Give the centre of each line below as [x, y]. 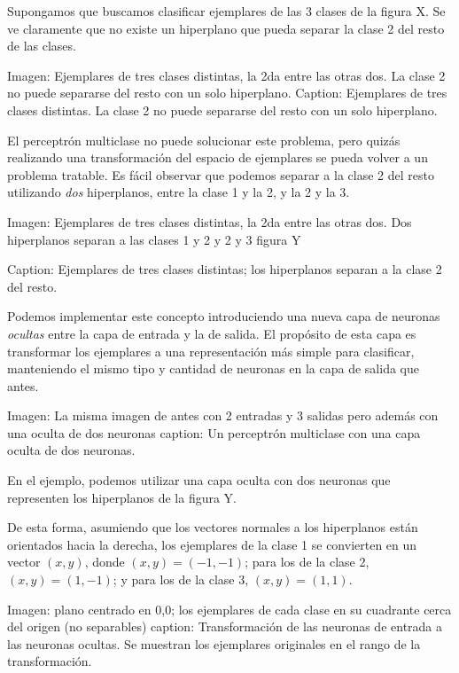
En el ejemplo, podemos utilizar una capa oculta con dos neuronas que [199, 480]
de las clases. [42, 46]
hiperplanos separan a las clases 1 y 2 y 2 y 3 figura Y [154, 239]
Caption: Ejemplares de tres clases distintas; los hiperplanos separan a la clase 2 [225, 269]
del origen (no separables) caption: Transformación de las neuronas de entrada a [225, 626]
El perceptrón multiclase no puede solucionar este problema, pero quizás [204, 140]
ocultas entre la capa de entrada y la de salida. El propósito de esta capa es [212, 333]
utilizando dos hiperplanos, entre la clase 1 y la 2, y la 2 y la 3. [179, 192]
